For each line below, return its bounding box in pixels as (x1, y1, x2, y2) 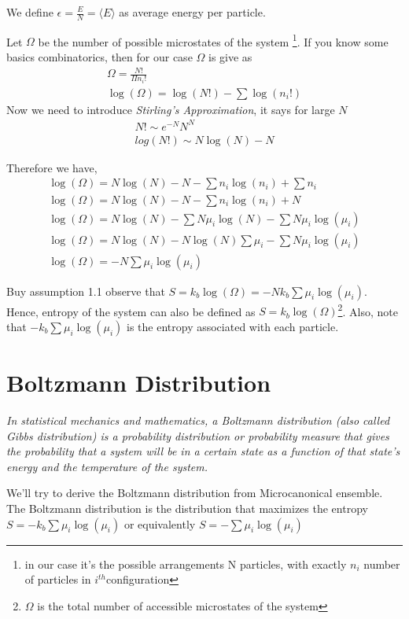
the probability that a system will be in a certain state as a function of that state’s (6, 443, 400, 459)
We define (6, 4, 53, 20)
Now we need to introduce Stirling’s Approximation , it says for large (6, 101, 335, 117)
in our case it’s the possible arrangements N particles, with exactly (24, 555, 347, 572)
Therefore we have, (6, 159, 98, 175)
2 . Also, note (337, 300, 398, 319)
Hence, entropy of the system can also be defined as (6, 303, 256, 319)
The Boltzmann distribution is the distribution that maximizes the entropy (6, 499, 368, 516)
